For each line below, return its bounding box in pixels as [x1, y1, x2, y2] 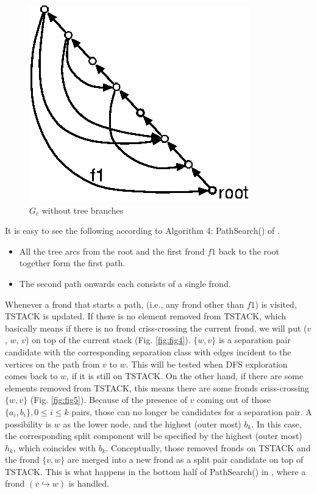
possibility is [5, 417, 52, 430]
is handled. [68, 477, 109, 490]
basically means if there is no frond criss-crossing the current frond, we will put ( [5, 321, 307, 334]
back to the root [218, 244, 279, 257]
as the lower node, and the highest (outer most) [63, 417, 241, 430]
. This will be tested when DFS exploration [126, 357, 288, 370]
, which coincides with [13, 441, 96, 454]
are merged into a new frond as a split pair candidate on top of [67, 453, 304, 466]
